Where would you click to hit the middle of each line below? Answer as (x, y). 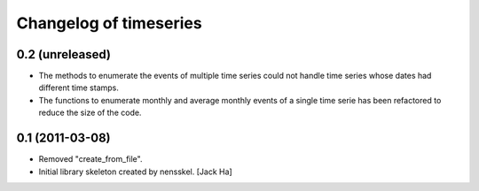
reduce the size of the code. (90, 113)
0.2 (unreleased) (63, 54)
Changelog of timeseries (110, 23)
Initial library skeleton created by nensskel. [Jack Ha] (135, 172)
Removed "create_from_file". (90, 159)
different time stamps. (79, 88)
